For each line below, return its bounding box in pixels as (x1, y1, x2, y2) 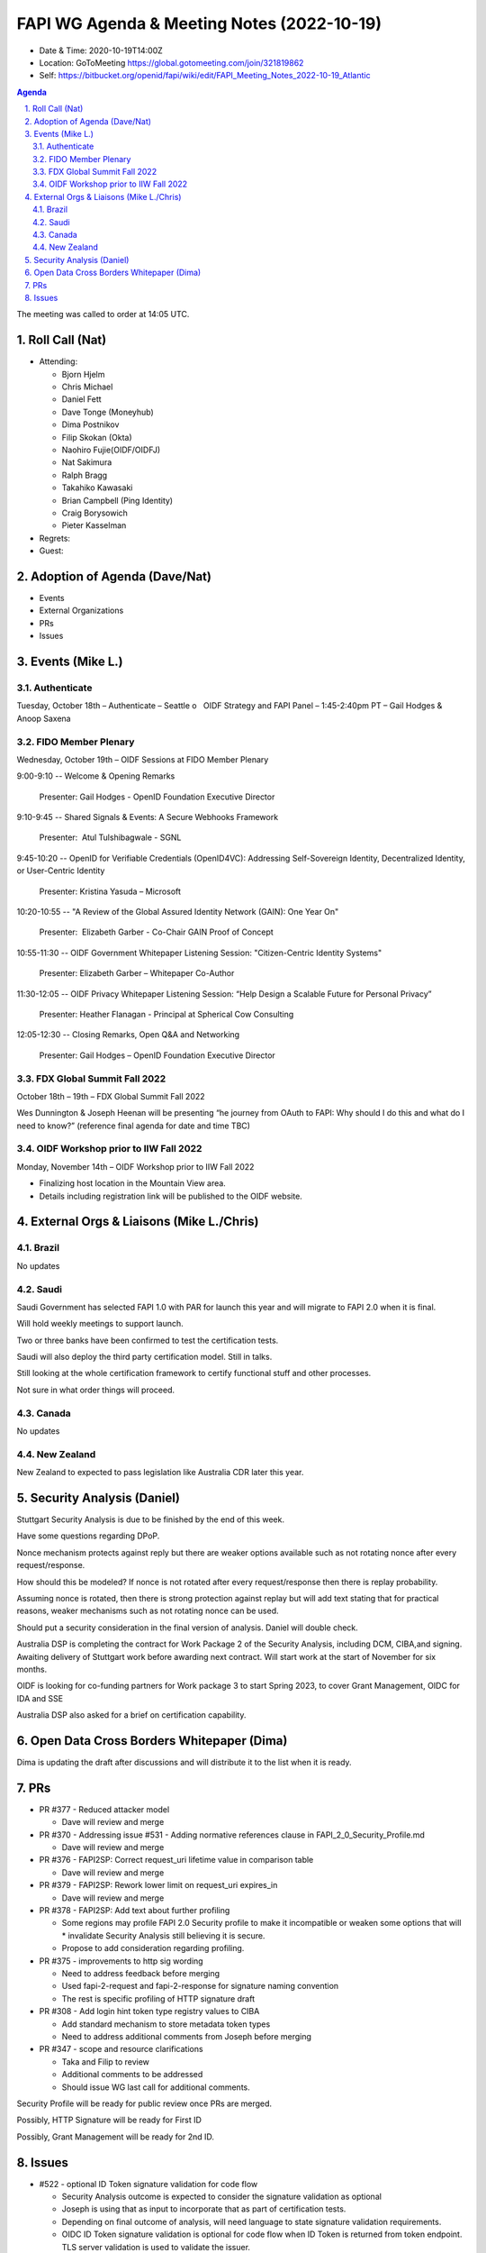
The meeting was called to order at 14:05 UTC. (16, 309, 190, 320)
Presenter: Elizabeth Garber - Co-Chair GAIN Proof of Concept (39, 926, 274, 937)
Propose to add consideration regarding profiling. (61, 1943, 245, 1954)
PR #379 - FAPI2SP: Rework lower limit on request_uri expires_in (39, 1880, 278, 1891)
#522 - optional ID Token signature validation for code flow (39, 2178, 258, 2189)
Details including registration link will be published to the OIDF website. (39, 1190, 303, 1201)
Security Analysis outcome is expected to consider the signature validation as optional (61, 2191, 382, 2202)
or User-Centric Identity (16, 865, 105, 876)
